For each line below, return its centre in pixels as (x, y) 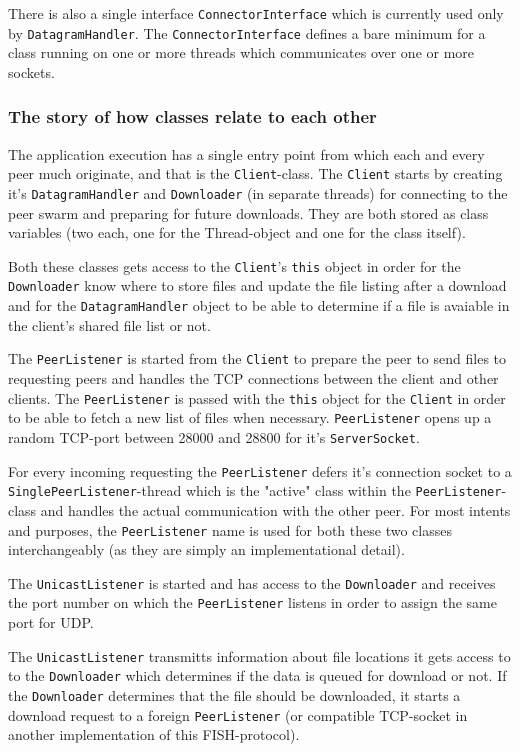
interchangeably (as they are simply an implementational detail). (206, 549)
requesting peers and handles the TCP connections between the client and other (253, 378)
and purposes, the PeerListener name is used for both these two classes (230, 529)
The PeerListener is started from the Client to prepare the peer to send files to (257, 358)
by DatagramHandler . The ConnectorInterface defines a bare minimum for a (247, 32)
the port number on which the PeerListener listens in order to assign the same (252, 602)
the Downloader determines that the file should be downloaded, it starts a (234, 694)
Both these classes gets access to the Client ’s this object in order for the (234, 265)
